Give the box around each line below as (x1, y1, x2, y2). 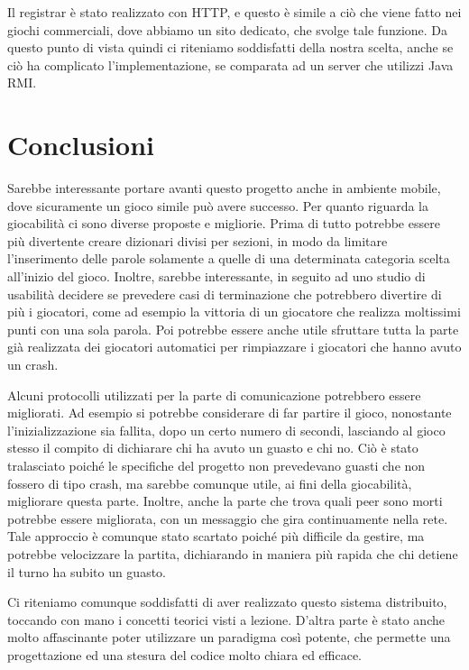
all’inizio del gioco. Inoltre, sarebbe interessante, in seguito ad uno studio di (7, 267, 426, 286)
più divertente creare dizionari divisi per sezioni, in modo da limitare (7, 231, 388, 250)
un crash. (7, 355, 59, 374)
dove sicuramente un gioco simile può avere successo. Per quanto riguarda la (7, 196, 429, 215)
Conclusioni (7, 126, 154, 163)
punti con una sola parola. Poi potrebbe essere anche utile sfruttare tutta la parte (7, 319, 459, 338)
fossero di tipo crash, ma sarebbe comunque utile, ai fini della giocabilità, (7, 473, 412, 492)
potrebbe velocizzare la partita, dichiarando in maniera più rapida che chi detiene (7, 544, 458, 563)
